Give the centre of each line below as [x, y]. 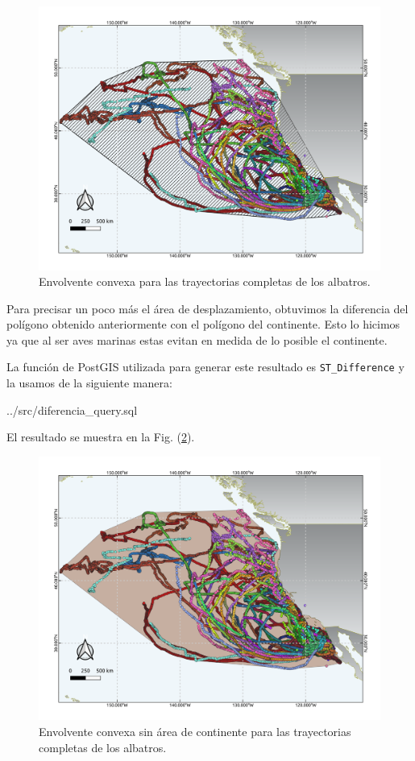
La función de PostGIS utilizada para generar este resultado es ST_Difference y [205, 367]
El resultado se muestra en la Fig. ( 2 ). [101, 437]
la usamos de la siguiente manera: [89, 383]
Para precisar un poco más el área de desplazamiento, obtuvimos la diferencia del [207, 308]
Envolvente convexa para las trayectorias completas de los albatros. [205, 281]
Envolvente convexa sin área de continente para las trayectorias [195, 732]
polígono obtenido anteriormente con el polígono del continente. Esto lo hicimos [203, 324]
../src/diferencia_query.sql [72, 409]
